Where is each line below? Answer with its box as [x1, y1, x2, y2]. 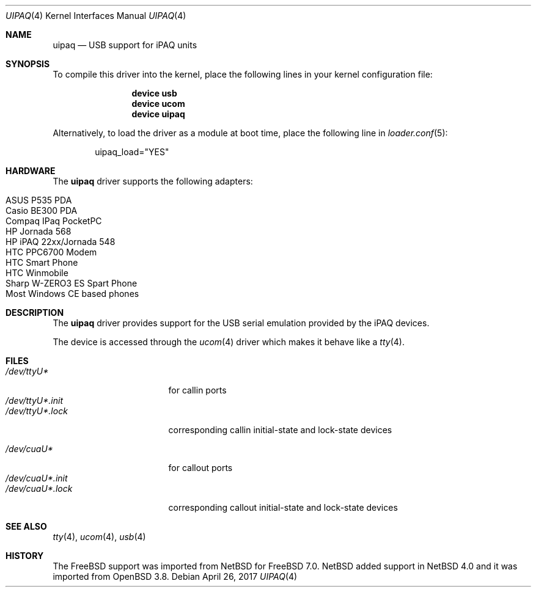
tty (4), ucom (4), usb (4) [53, 532, 146, 542]
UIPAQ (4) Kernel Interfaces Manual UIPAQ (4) [6, 10, 186, 21]
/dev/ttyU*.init [6, 395, 64, 406]
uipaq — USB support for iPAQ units [53, 40, 197, 50]
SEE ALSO [6, 521, 47, 532]
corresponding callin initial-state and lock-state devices [168, 425, 392, 435]
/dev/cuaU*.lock [6, 483, 73, 494]
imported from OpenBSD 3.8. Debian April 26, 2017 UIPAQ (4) [53, 571, 298, 582]
